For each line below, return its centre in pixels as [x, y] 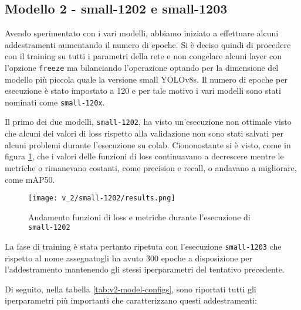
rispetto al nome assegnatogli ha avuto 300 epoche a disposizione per [129, 258]
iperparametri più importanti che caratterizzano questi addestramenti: [131, 300]
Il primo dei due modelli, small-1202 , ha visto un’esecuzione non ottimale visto [148, 122]
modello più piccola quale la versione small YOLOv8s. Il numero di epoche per [146, 79]
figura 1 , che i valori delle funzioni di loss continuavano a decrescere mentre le [144, 156]
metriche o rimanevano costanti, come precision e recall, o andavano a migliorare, [151, 167]
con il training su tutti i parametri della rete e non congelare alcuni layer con [143, 56]
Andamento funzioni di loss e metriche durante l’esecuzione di [139, 217]
